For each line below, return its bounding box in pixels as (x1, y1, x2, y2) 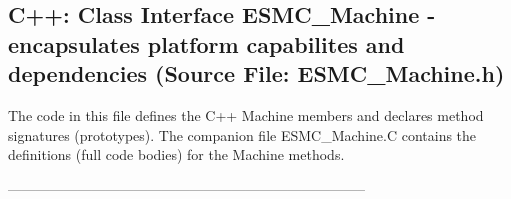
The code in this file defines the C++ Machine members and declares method (8, 104, 484, 125)
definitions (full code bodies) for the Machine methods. (8, 144, 345, 165)
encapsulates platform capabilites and (8, 28, 405, 59)
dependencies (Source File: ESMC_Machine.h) (8, 58, 505, 89)
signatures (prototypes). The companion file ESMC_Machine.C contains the (8, 124, 477, 145)
